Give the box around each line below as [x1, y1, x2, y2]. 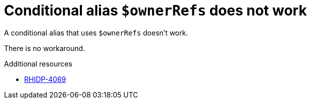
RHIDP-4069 [24, 74, 66, 83]
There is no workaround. [4, 43, 85, 52]
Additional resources [4, 59, 72, 68]
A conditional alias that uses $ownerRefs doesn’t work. [4, 28, 188, 37]
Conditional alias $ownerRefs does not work [4, 2, 307, 19]
